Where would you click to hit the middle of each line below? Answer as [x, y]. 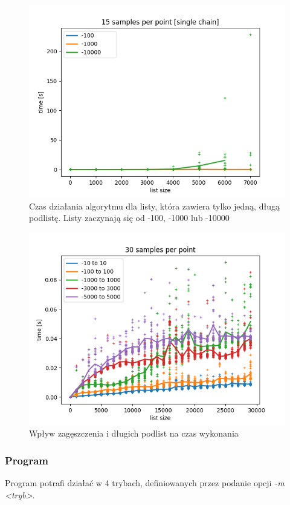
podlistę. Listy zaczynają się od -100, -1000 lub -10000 [129, 218]
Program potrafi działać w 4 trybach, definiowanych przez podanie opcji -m [145, 483]
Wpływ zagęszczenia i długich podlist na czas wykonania [134, 433]
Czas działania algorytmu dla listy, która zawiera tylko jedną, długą [154, 206]
